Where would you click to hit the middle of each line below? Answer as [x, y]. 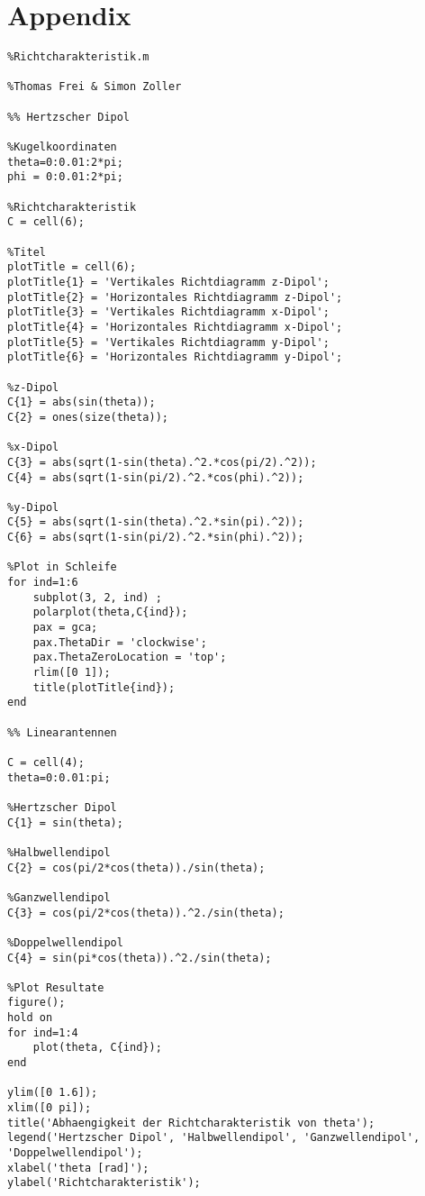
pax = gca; [65, 628]
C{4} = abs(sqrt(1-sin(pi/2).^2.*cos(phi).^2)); [156, 477]
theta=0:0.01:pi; [59, 777]
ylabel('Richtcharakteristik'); [104, 1183]
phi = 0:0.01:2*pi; [65, 177]
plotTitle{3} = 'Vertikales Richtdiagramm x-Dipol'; [168, 312]
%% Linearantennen [62, 732]
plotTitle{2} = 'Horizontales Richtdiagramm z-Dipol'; [175, 297]
